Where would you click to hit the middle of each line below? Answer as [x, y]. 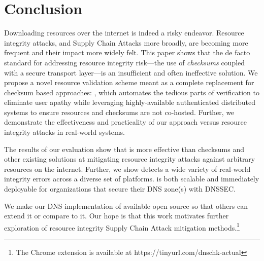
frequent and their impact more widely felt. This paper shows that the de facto [127, 52]
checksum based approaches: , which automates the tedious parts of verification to [132, 92]
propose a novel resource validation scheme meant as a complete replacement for [129, 82]
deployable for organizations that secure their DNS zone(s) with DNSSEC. [120, 189]
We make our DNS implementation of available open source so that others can [126, 206]
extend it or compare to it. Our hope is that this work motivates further [117, 216]
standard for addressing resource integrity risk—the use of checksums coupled [125, 62]
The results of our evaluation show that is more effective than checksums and [124, 149]
